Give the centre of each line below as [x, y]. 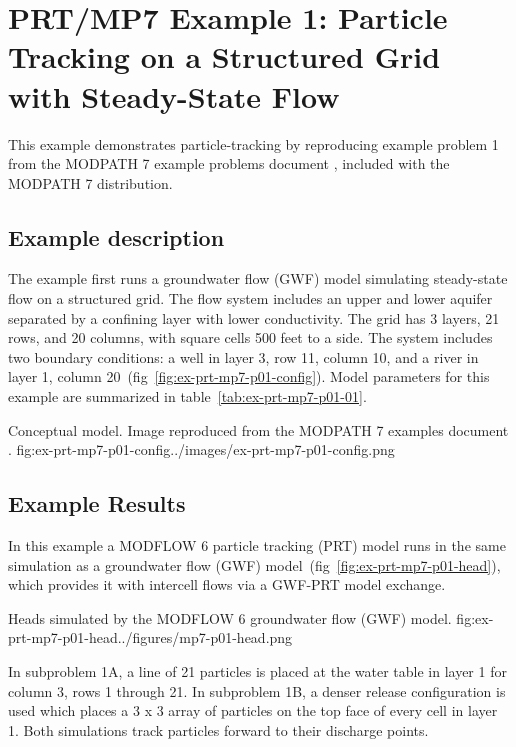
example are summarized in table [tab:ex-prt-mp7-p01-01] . [187, 396]
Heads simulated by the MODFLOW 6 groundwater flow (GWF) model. [230, 617]
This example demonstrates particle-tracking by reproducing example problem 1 [253, 143]
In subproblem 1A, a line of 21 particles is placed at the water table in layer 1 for [257, 671]
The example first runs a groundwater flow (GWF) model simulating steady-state [258, 278]
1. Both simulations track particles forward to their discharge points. [218, 729]
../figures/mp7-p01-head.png [205, 637]
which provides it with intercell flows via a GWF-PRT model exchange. [227, 584]
